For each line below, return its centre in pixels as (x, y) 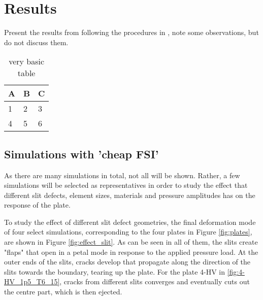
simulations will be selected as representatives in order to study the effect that (126, 185)
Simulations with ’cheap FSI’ (81, 154)
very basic (27, 61)
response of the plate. (37, 205)
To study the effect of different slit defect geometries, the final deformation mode (130, 222)
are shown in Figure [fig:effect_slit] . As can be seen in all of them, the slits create (131, 242)
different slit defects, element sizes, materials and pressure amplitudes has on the (130, 195)
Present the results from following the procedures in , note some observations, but (131, 32)
